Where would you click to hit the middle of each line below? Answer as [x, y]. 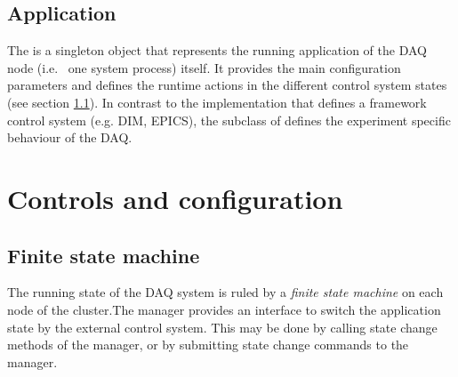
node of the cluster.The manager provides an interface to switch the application [224, 309]
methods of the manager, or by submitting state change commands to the [208, 345]
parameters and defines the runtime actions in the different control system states [227, 85]
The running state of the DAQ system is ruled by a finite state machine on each [225, 292]
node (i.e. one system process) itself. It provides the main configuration [204, 67]
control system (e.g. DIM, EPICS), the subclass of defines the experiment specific [229, 120]
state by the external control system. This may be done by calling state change [222, 327]
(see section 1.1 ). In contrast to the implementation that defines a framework [217, 102]
